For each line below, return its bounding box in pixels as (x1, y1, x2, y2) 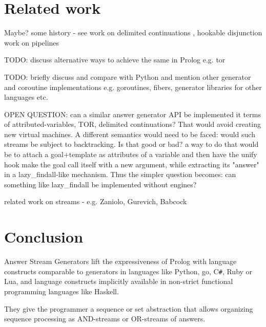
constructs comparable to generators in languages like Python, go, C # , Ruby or (4, 266, 253, 276)
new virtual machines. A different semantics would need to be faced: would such (4, 128, 255, 139)
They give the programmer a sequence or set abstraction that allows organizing (4, 303, 253, 314)
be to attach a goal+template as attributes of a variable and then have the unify (4, 149, 257, 160)
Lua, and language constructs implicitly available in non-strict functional (4, 276, 233, 287)
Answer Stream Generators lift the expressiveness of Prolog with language (4, 256, 237, 267)
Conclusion (4, 226, 84, 247)
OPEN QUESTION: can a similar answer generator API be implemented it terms (4, 108, 261, 119)
